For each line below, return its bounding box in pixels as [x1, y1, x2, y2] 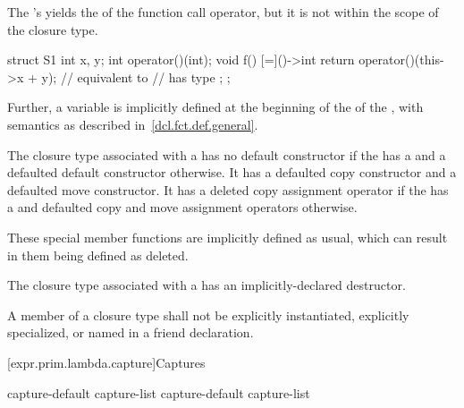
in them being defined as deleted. [7, 245, 189, 264]
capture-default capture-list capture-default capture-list [7, 383, 310, 402]
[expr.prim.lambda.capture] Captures [7, 353, 206, 371]
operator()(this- [359, 50, 444, 69]
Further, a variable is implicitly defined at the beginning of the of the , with [7, 98, 424, 116]
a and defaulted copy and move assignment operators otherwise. [7, 198, 358, 217]
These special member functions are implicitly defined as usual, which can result [7, 227, 448, 246]
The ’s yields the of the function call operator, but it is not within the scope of [7, 3, 439, 21]
